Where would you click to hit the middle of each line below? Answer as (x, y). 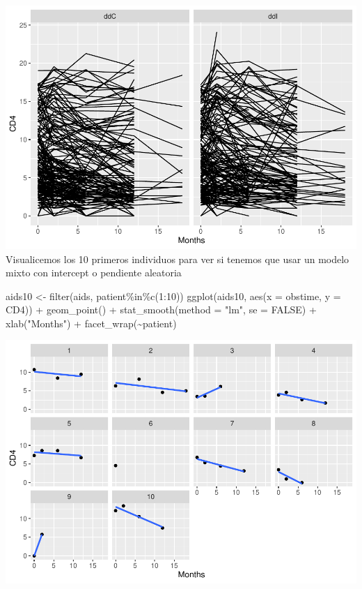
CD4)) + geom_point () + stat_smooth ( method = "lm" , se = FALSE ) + (161, 310)
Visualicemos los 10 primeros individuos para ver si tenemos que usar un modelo (178, 259)
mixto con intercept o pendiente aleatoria (94, 273)
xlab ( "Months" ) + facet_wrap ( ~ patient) (91, 323)
